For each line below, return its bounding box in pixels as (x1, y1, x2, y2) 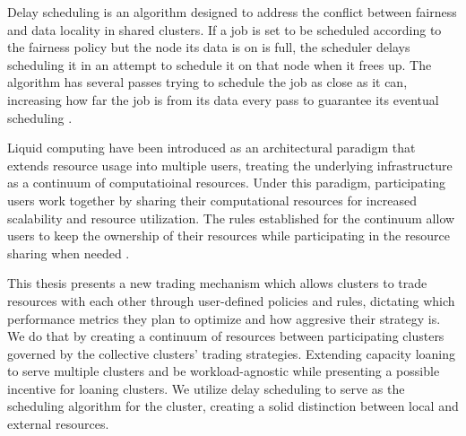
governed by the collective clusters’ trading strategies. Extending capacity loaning (7, 344, 455, 362)
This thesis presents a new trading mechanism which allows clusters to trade (7, 274, 427, 292)
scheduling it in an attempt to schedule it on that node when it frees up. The (7, 55, 432, 74)
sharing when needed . (7, 243, 130, 262)
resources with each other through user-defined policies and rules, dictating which (7, 291, 455, 310)
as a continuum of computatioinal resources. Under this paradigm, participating (7, 173, 445, 192)
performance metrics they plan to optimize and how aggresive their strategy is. (7, 309, 441, 327)
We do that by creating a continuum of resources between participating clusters (7, 327, 444, 345)
